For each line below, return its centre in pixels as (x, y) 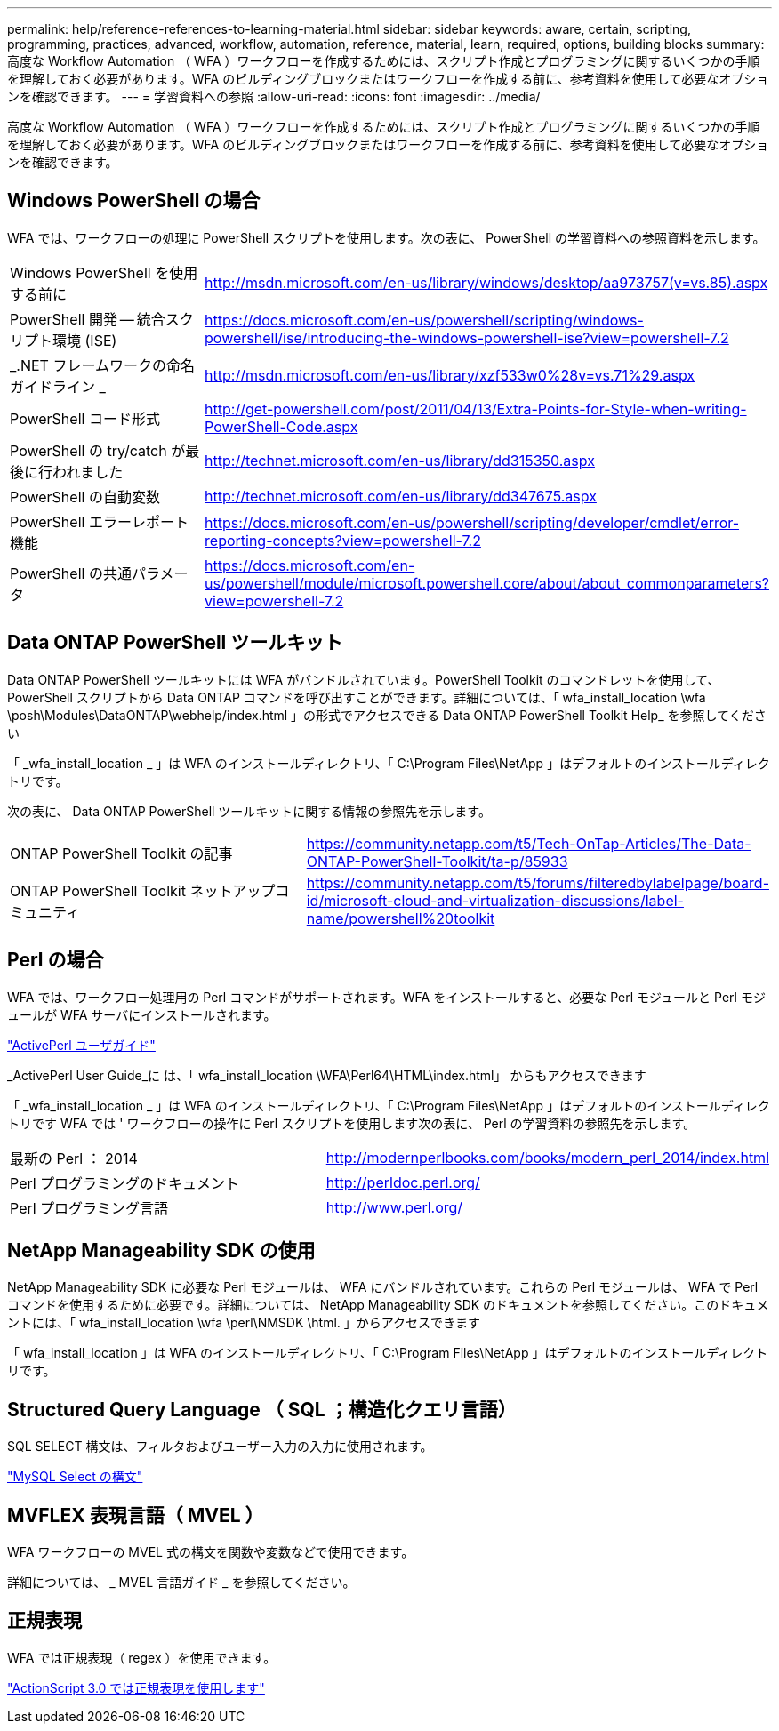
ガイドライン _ (58, 386)
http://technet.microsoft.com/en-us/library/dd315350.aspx (400, 460)
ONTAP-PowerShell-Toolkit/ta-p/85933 (437, 861)
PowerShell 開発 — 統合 (88, 319)
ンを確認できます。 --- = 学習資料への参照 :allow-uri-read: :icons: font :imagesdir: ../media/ (274, 96)
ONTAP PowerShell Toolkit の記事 (121, 853)
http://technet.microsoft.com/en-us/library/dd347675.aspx (401, 496)
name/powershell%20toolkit (401, 918)
